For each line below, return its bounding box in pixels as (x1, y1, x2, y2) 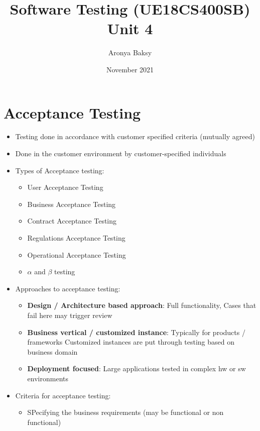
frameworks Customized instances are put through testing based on (27, 337, 235, 347)
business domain (27, 346, 78, 357)
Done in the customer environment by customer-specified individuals (15, 148, 226, 159)
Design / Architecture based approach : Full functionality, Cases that (27, 300, 256, 310)
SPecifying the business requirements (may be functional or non (27, 407, 224, 417)
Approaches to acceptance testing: (15, 283, 120, 293)
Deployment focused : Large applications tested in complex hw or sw (27, 363, 246, 374)
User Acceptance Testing (27, 182, 103, 192)
